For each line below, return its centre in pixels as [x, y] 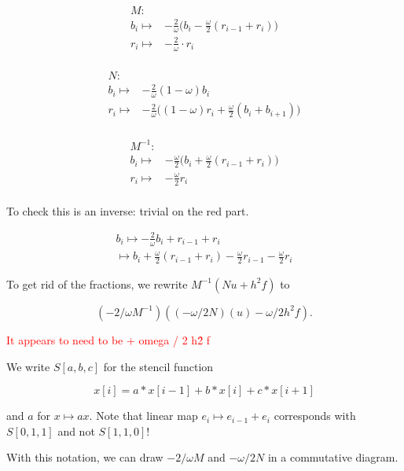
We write [28, 366]
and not [76, 431]
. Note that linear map [143, 416]
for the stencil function [158, 366]
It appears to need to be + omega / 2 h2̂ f [108, 339]
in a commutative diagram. [333, 457]
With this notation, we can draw [85, 457]
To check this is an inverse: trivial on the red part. [128, 210]
